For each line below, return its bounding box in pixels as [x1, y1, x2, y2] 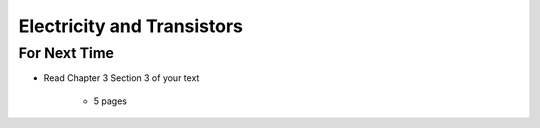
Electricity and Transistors [18, 15, 244, 37]
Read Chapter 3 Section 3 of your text [43, 72, 200, 84]
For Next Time [18, 44, 115, 62]
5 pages [93, 95, 127, 107]
